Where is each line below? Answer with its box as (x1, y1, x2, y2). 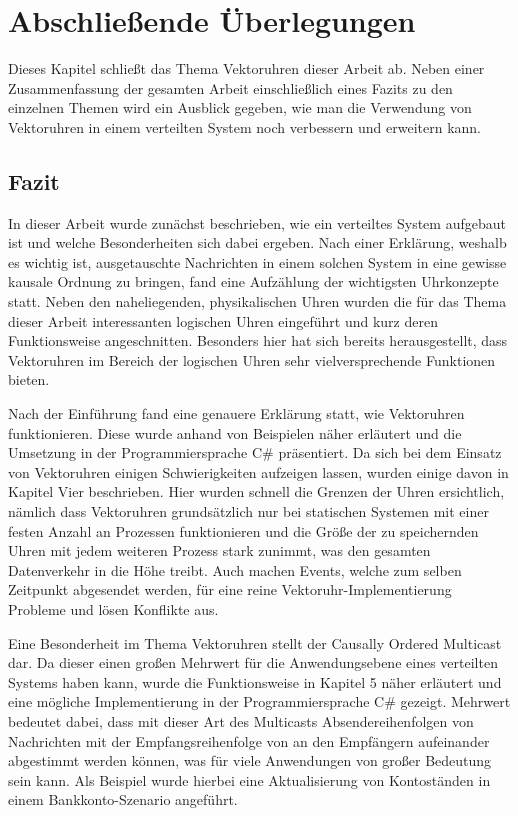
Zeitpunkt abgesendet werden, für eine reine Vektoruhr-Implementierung (8, 579, 452, 600)
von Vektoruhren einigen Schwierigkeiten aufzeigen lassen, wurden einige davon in (8, 461, 509, 482)
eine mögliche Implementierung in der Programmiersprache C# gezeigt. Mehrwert (8, 691, 511, 712)
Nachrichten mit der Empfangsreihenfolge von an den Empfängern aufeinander (8, 730, 490, 751)
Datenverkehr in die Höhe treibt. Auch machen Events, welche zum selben (8, 559, 462, 580)
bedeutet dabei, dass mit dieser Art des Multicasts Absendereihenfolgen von (8, 710, 474, 731)
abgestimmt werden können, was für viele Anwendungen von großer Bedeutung (8, 750, 492, 771)
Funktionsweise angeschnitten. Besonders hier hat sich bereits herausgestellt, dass (8, 330, 508, 351)
